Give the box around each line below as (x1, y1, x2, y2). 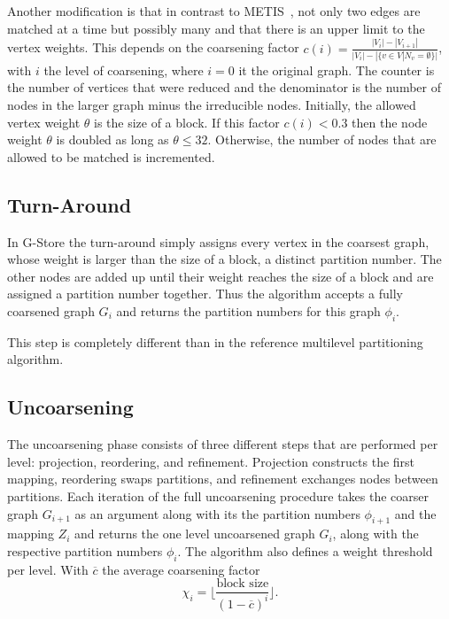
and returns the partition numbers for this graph (116, 301, 381, 320)
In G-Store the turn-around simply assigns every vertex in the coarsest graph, (7, 232, 430, 251)
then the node (352, 112, 428, 131)
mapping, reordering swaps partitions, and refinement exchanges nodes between (7, 469, 438, 488)
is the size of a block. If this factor (93, 112, 280, 131)
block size (216, 577, 269, 591)
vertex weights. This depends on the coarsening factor (7, 38, 299, 57)
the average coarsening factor (102, 560, 260, 578)
